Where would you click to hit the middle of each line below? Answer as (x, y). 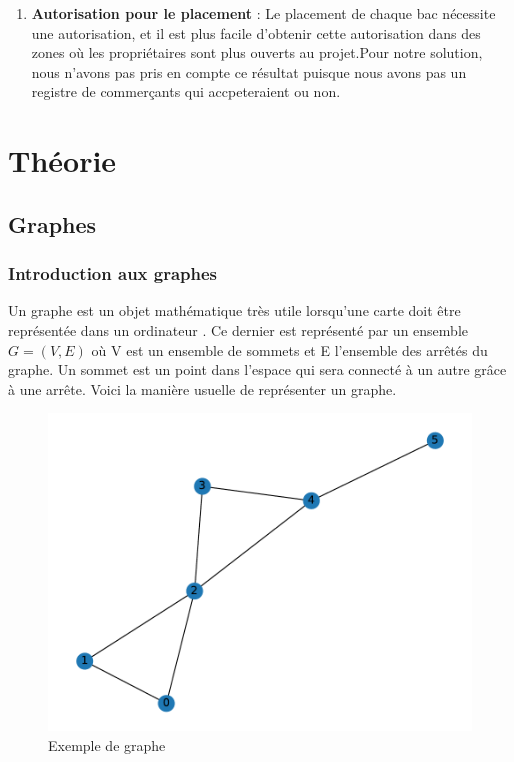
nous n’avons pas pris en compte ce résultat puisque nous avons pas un (249, 71)
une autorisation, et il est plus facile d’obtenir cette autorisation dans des (256, 32)
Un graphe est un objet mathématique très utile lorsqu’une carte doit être (234, 310)
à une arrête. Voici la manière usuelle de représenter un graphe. (202, 388)
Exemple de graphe (107, 744)
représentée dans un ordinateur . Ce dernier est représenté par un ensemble (238, 329)
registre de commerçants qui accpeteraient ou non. (186, 91)
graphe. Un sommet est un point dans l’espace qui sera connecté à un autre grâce (257, 369)
